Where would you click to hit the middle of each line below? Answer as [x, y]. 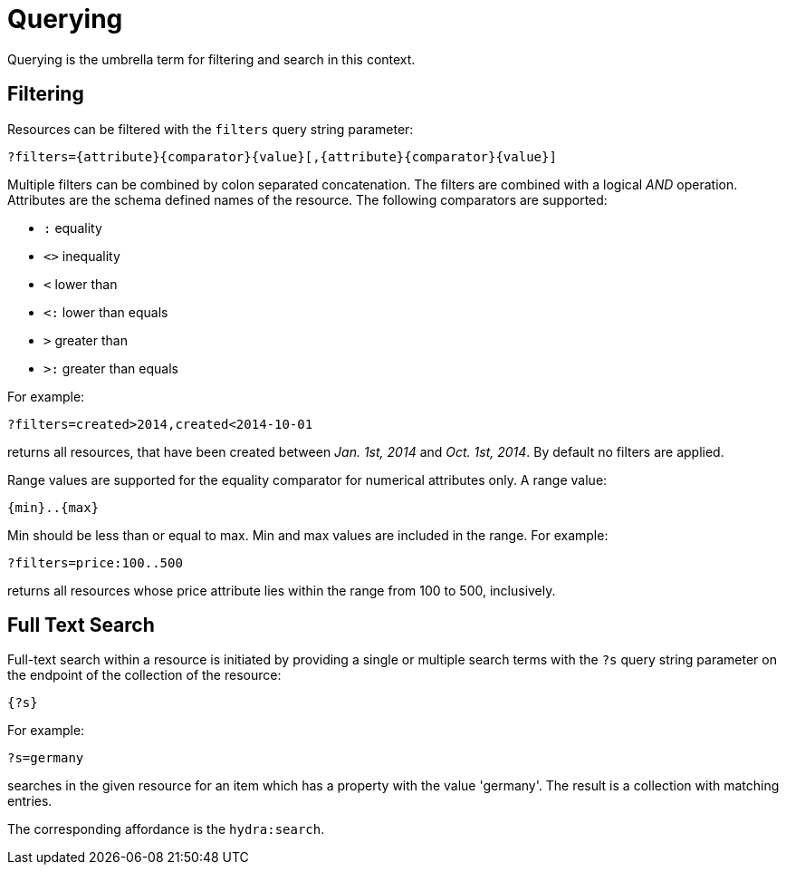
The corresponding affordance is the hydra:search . [166, 829]
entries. [30, 801]
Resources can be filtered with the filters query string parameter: [211, 129]
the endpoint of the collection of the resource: [144, 675]
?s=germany [46, 758]
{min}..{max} [53, 507]
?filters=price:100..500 [95, 562]
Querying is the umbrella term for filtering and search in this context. [211, 59]
